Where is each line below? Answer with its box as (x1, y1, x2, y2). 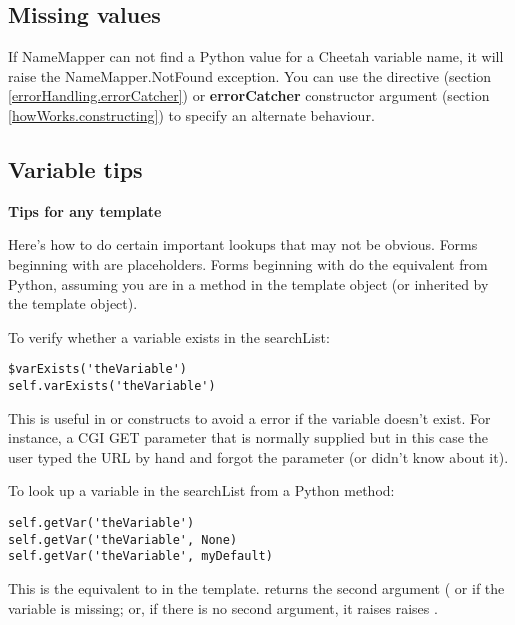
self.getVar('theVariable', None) (8, 532, 238, 547)
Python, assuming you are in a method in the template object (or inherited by (8, 273, 489, 294)
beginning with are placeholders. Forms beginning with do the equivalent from (8, 253, 488, 274)
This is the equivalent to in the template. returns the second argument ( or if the (8, 578, 505, 598)
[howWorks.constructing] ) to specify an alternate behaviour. (8, 104, 375, 125)
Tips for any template (8, 200, 162, 221)
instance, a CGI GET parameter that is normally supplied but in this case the (8, 427, 489, 448)
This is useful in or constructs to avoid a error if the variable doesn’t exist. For (8, 407, 491, 428)
